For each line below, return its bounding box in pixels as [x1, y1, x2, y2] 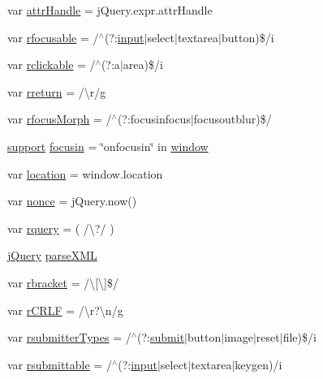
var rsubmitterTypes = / [7, 329, 131, 346]
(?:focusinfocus [117, 110, 191, 127]
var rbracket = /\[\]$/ [7, 273, 119, 291]
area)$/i [123, 56, 163, 73]
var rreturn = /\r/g [7, 83, 106, 100]
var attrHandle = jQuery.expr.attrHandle [7, 2, 213, 18]
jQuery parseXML [7, 247, 97, 264]
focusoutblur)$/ [193, 110, 272, 127]
